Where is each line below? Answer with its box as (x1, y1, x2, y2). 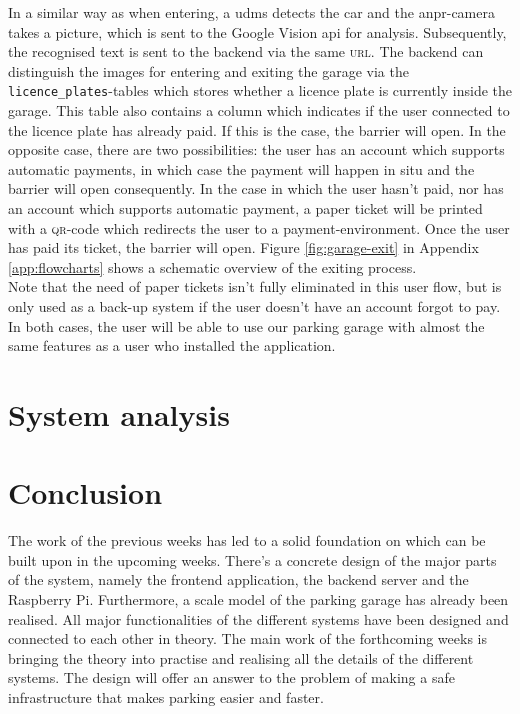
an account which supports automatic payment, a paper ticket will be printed (8, 198, 483, 218)
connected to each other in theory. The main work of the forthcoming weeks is (8, 628, 487, 649)
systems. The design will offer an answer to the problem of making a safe (8, 667, 455, 688)
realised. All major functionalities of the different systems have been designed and (8, 608, 509, 629)
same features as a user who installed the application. (8, 335, 336, 356)
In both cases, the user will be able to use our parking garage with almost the (8, 315, 485, 336)
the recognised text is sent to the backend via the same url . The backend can (8, 41, 484, 62)
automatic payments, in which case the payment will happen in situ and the (8, 158, 475, 179)
